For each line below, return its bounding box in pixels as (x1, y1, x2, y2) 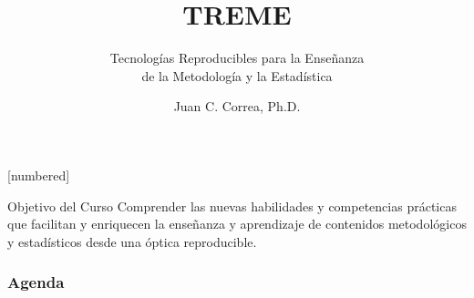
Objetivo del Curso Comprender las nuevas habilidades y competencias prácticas (7, 196, 457, 215)
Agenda (7, 271, 65, 293)
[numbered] (7, 165, 70, 184)
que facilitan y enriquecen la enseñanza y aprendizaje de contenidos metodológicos (7, 214, 467, 233)
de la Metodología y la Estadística (141, 66, 333, 85)
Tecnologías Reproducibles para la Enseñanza (109, 48, 365, 67)
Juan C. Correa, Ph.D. (173, 97, 301, 116)
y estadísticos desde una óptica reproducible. (7, 231, 257, 251)
